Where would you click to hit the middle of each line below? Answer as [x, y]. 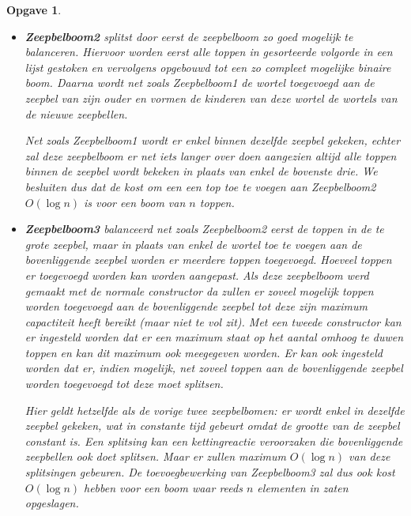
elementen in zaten [303, 487]
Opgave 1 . [34, 9]
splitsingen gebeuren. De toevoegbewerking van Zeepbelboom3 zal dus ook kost [210, 472]
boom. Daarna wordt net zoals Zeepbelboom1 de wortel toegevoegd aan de [200, 83]
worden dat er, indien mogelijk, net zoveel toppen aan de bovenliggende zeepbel [214, 368]
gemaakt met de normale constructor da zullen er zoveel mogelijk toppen [199, 290]
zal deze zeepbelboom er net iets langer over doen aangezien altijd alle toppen [211, 155]
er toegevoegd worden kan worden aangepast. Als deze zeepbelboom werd [197, 275]
